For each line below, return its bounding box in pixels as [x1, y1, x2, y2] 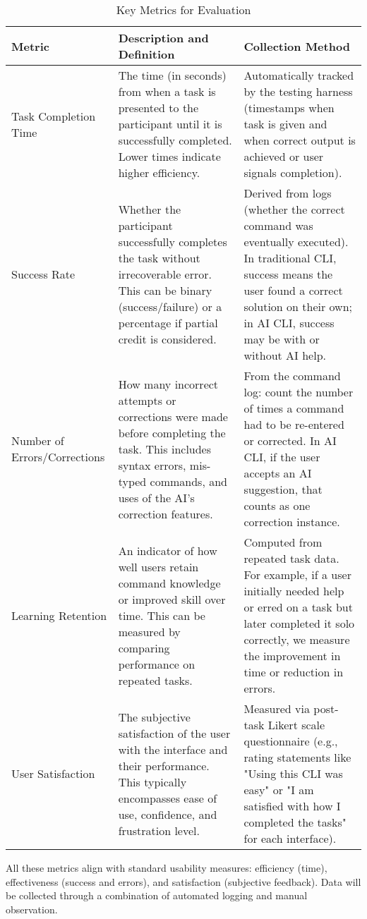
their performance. [118, 757, 210, 774]
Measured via [243, 700, 310, 717]
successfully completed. [118, 132, 232, 148]
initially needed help [243, 583, 344, 599]
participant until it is [118, 116, 222, 132]
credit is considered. [118, 331, 217, 347]
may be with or [243, 331, 320, 347]
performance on [118, 655, 195, 672]
